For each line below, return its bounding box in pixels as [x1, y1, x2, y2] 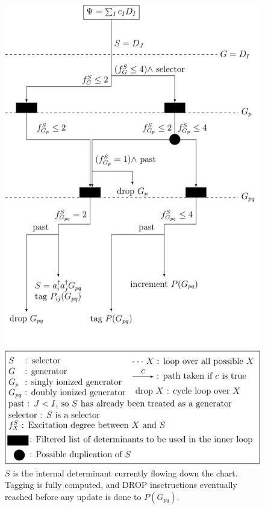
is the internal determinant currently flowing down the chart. [13, 466, 238, 479]
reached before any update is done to [5, 490, 142, 502]
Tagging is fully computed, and [5, 478, 120, 491]
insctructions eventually [150, 478, 237, 491]
